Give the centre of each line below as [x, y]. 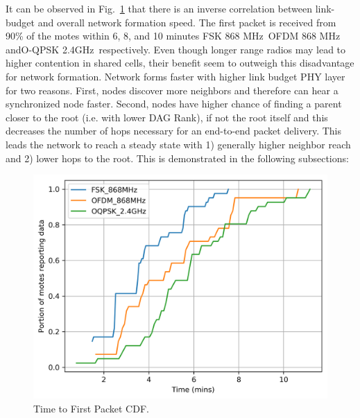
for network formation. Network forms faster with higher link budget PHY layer [175, 76]
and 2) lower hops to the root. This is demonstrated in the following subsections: [177, 158]
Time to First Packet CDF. [91, 408]
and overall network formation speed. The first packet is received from [187, 22]
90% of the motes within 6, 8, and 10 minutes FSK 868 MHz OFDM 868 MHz [173, 36]
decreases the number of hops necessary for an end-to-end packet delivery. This [174, 131]
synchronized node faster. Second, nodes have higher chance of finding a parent [174, 104]
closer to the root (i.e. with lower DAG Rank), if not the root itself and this [167, 117]
